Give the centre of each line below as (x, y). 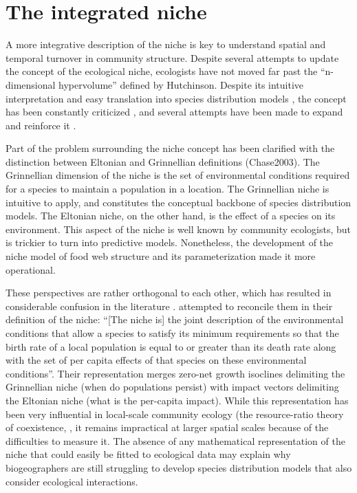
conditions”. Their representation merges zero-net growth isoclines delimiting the (175, 373)
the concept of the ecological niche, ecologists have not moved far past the (162, 71)
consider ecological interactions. (72, 481)
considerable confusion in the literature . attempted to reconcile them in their (169, 306)
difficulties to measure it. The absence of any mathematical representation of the (175, 440)
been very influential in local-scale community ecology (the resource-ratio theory (175, 414)
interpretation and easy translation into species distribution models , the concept (176, 98)
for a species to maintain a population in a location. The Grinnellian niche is (167, 189)
